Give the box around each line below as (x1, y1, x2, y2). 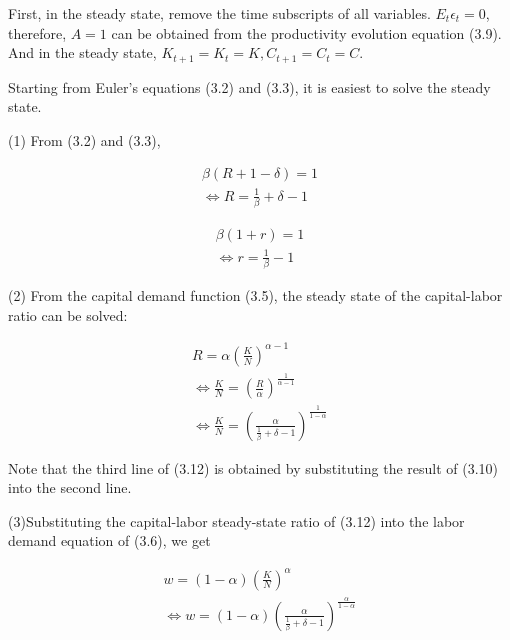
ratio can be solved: (8, 304, 128, 325)
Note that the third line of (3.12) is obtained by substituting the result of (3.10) (8, 457, 499, 478)
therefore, (8, 22, 67, 43)
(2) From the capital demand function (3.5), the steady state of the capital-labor (8, 285, 503, 306)
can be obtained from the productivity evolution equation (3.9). (111, 22, 502, 43)
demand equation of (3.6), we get (8, 530, 211, 551)
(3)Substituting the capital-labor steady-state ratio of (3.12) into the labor (8, 510, 465, 531)
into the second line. (8, 477, 132, 498)
